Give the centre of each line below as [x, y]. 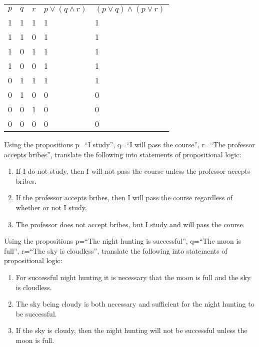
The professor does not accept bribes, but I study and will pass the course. [130, 224]
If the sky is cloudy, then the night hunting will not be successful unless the [131, 330]
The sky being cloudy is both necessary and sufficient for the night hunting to [135, 304]
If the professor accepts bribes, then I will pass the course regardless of [124, 197]
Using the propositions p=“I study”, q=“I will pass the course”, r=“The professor [129, 144]
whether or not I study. [51, 207]
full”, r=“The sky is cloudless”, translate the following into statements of [116, 250]
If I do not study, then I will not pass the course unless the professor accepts [133, 171]
